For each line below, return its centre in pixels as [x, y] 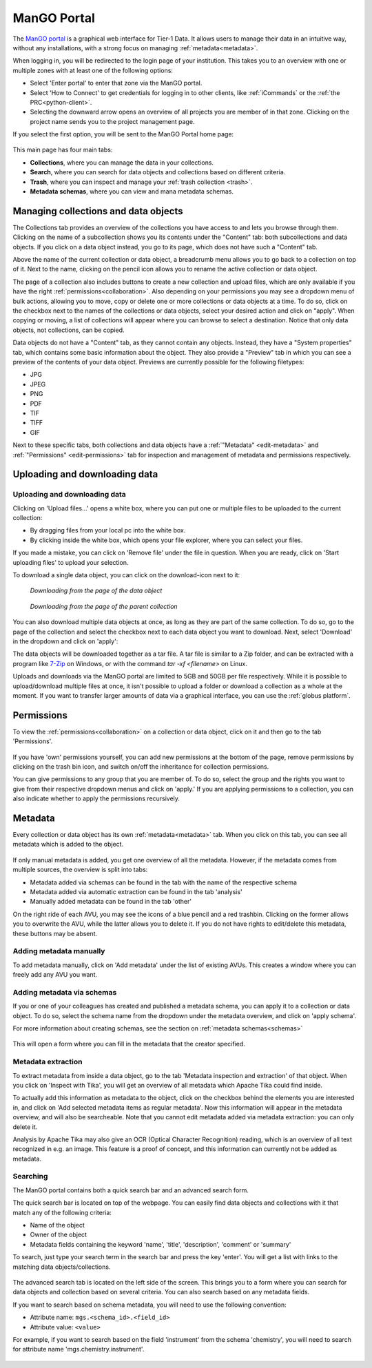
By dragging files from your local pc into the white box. [108, 530]
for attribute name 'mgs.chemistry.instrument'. [79, 1349]
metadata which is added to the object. [68, 844]
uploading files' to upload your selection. [71, 562]
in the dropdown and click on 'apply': [65, 641]
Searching [30, 1177]
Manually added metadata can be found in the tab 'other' [111, 902]
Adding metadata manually [59, 951]
